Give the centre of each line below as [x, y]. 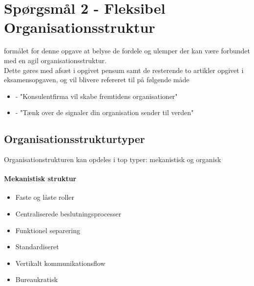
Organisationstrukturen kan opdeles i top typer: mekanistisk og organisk [113, 159]
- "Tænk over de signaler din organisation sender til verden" [105, 112]
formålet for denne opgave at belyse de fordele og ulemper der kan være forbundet [127, 51]
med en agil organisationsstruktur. [55, 60]
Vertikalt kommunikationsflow [60, 263]
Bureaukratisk [37, 279]
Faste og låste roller [45, 197]
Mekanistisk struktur [40, 179]
